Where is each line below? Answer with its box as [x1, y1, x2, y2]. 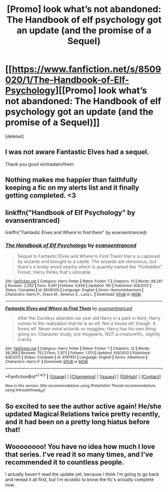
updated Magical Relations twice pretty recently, [5, 409, 160, 418]
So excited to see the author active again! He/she [5, 402, 161, 410]
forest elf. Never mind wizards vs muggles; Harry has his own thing [17, 326, 156, 332]
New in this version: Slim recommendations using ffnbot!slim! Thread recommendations [5, 383, 156, 388]
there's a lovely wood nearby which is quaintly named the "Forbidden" [17, 264, 162, 270]
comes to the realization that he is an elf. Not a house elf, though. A [17, 320, 156, 326]
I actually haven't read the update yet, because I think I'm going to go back [5, 471, 159, 477]
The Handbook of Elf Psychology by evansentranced [5, 242, 136, 249]
